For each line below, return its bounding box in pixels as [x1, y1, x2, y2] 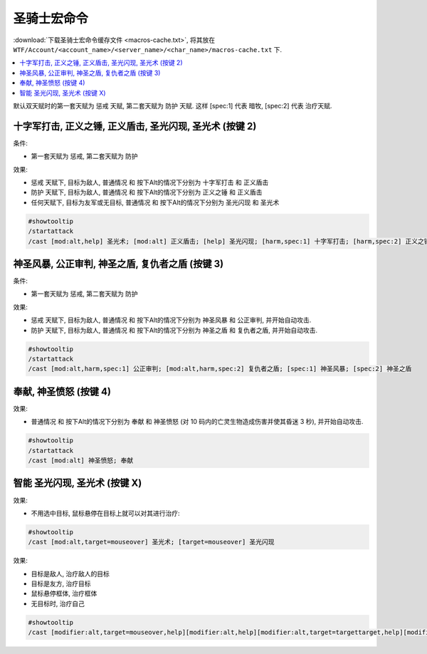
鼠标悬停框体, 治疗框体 [31, 589, 97, 598]
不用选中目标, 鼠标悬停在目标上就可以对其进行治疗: [31, 509, 181, 517]
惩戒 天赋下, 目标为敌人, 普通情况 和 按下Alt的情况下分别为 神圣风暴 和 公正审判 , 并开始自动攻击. [31, 316, 312, 324]
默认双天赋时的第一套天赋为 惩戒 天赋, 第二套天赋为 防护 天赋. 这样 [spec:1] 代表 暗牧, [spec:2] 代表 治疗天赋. [13, 101, 332, 110]
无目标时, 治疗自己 [31, 599, 85, 608]
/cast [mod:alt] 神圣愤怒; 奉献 [28, 457, 134, 464]
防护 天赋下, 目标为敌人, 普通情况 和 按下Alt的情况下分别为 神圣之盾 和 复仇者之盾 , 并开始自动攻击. [31, 326, 318, 334]
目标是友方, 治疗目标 [31, 579, 91, 588]
